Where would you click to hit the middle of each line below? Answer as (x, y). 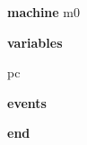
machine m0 (44, 12)
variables (35, 42)
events (27, 102)
